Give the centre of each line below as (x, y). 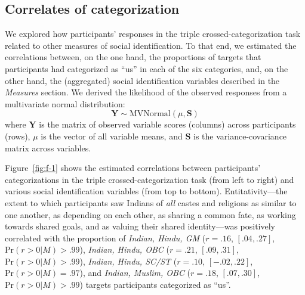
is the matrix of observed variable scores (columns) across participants (167, 124)
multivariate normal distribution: (65, 103)
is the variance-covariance (240, 136)
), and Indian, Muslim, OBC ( (135, 273)
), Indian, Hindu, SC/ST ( (128, 261)
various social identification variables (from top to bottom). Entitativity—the (146, 191)
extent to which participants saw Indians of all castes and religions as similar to (151, 202)
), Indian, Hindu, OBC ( (124, 249)
